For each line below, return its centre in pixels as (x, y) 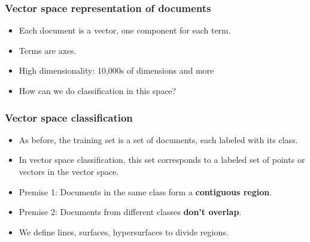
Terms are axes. (48, 50)
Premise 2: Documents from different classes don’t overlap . (130, 212)
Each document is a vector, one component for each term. (125, 30)
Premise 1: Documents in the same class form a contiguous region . (145, 191)
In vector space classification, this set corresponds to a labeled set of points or (162, 160)
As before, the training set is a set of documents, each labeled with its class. (158, 139)
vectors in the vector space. (69, 171)
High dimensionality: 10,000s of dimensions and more (116, 70)
